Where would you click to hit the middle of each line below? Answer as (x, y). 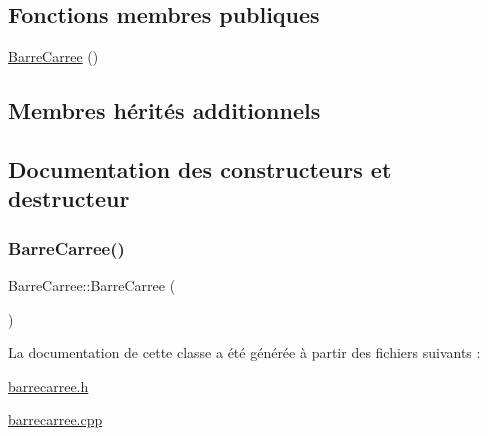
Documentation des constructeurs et (200, 168)
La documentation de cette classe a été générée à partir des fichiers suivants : (244, 352)
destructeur (69, 198)
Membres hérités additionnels (164, 110)
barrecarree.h (48, 385)
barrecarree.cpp (55, 419)
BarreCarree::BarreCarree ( (92, 284)
